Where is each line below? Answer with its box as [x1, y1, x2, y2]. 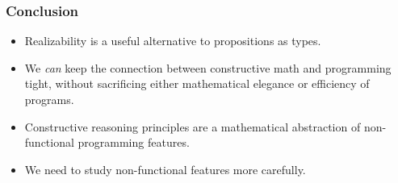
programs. [24, 91, 74, 107]
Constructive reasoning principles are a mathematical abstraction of [24, 118, 361, 135]
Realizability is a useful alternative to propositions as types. [24, 32, 321, 49]
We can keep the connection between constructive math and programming [24, 59, 392, 76]
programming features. [78, 134, 190, 151]
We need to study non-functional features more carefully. [24, 160, 306, 177]
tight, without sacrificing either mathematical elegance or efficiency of [24, 75, 370, 92]
